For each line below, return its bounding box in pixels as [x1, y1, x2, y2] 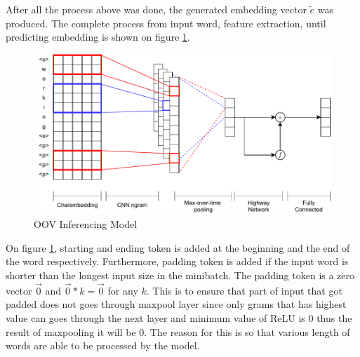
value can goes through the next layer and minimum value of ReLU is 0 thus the [6, 310, 352, 325]
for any [107, 283, 138, 297]
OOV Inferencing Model [34, 217, 138, 231]
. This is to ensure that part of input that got [146, 283, 342, 297]
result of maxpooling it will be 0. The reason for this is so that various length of [6, 324, 350, 339]
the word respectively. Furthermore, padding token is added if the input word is [6, 254, 349, 269]
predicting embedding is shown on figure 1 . [6, 29, 190, 44]
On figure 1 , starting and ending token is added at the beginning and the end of [6, 240, 350, 255]
